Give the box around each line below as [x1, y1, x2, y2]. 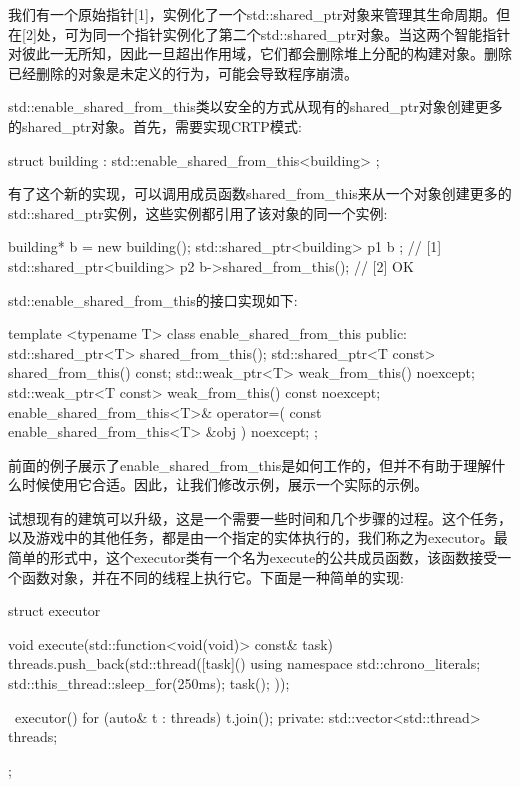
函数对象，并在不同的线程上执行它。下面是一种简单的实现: [21, 566, 404, 587]
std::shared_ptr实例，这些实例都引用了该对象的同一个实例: [8, 202, 388, 223]
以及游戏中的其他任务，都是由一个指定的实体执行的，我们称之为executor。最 [8, 527, 508, 548]
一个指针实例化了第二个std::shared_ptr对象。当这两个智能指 [106, 23, 497, 44]
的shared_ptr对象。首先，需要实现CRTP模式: [8, 115, 302, 136]
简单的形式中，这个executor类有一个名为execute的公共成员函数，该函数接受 [8, 547, 498, 568]
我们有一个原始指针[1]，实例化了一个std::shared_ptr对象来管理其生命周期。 [8, 4, 497, 24]
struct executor [8, 600, 101, 621]
